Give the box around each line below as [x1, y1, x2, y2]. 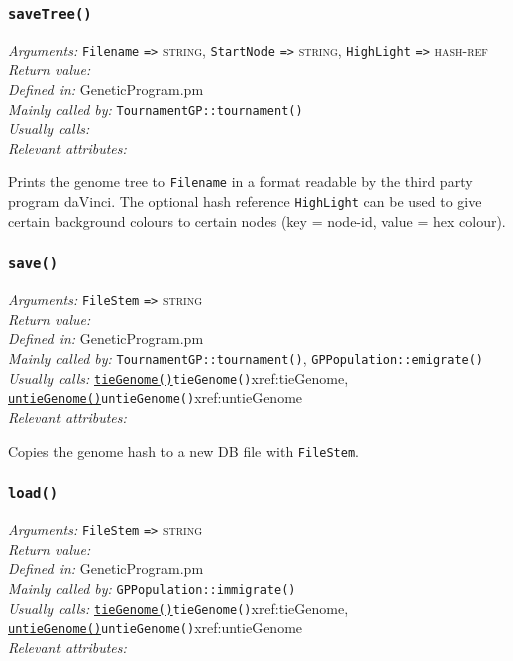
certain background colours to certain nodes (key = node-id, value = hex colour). [8, 210, 506, 231]
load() [8, 485, 59, 502]
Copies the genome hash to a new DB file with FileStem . [8, 440, 360, 461]
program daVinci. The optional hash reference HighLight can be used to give [8, 191, 482, 212]
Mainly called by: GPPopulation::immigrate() [8, 577, 296, 598]
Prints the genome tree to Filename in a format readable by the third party [8, 171, 473, 192]
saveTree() [8, 5, 92, 22]
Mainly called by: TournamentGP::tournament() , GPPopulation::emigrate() [8, 348, 484, 368]
